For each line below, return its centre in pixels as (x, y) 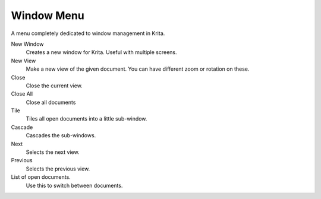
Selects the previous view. (58, 169)
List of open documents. (41, 177)
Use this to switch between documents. (74, 185)
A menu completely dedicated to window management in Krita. (88, 33)
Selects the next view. (53, 152)
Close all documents (51, 102)
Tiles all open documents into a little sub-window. (86, 119)
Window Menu (48, 15)
